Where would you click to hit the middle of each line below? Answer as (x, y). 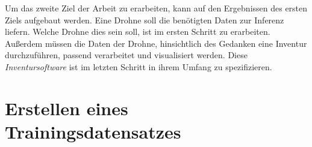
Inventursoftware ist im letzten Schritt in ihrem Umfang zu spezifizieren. (139, 66)
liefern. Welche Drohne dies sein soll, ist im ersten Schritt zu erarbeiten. (138, 31)
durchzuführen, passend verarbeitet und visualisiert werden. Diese (126, 55)
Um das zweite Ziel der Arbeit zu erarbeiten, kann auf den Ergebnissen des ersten (156, 8)
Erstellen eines (67, 108)
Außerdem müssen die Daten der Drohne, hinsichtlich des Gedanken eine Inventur (156, 43)
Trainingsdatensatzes (93, 131)
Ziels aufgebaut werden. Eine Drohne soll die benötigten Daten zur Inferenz (145, 19)
